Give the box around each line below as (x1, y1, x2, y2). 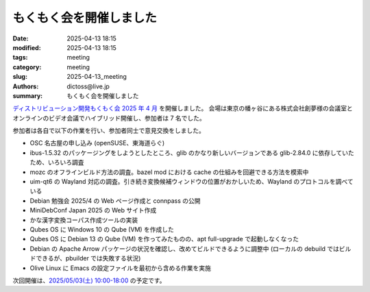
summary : (12, 91, 43, 99)
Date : (12, 34, 29, 42)
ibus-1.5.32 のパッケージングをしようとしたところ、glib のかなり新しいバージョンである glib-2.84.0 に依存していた (29, 148, 354, 157)
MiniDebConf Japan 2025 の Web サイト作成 (29, 206, 157, 215)
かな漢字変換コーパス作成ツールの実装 (29, 216, 138, 224)
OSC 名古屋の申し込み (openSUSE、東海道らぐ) (29, 139, 165, 147)
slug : (12, 73, 27, 81)
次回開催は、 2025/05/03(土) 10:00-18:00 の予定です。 (12, 276, 166, 284)
